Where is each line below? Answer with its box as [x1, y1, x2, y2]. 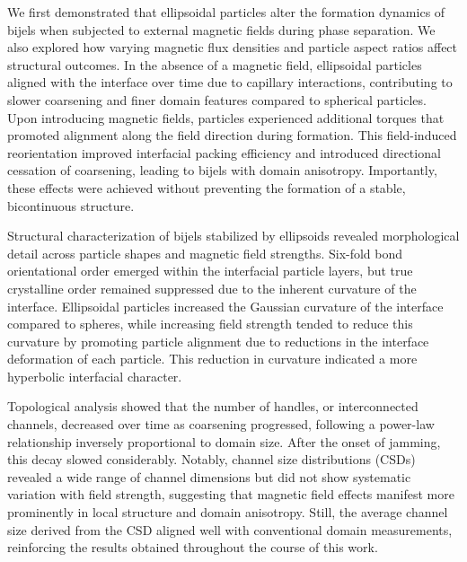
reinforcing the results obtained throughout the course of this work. [7, 538, 378, 557]
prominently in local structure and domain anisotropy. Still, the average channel [7, 503, 448, 522]
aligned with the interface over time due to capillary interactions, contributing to [7, 73, 453, 92]
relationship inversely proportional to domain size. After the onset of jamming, [7, 432, 441, 451]
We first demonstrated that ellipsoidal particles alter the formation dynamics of [7, 3, 445, 21]
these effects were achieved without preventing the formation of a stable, [7, 178, 406, 197]
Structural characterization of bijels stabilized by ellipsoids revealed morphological [7, 226, 460, 245]
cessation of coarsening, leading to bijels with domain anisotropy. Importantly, [7, 161, 437, 180]
